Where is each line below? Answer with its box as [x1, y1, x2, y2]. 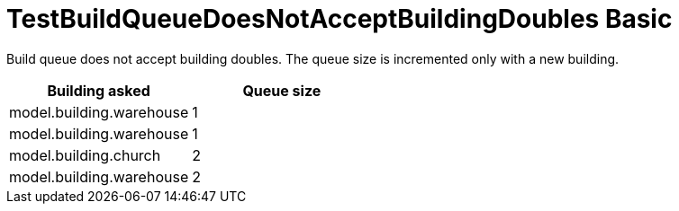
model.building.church [9, 145, 161, 164]
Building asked [47, 81, 150, 100]
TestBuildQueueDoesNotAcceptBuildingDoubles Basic [6, 4, 673, 34]
